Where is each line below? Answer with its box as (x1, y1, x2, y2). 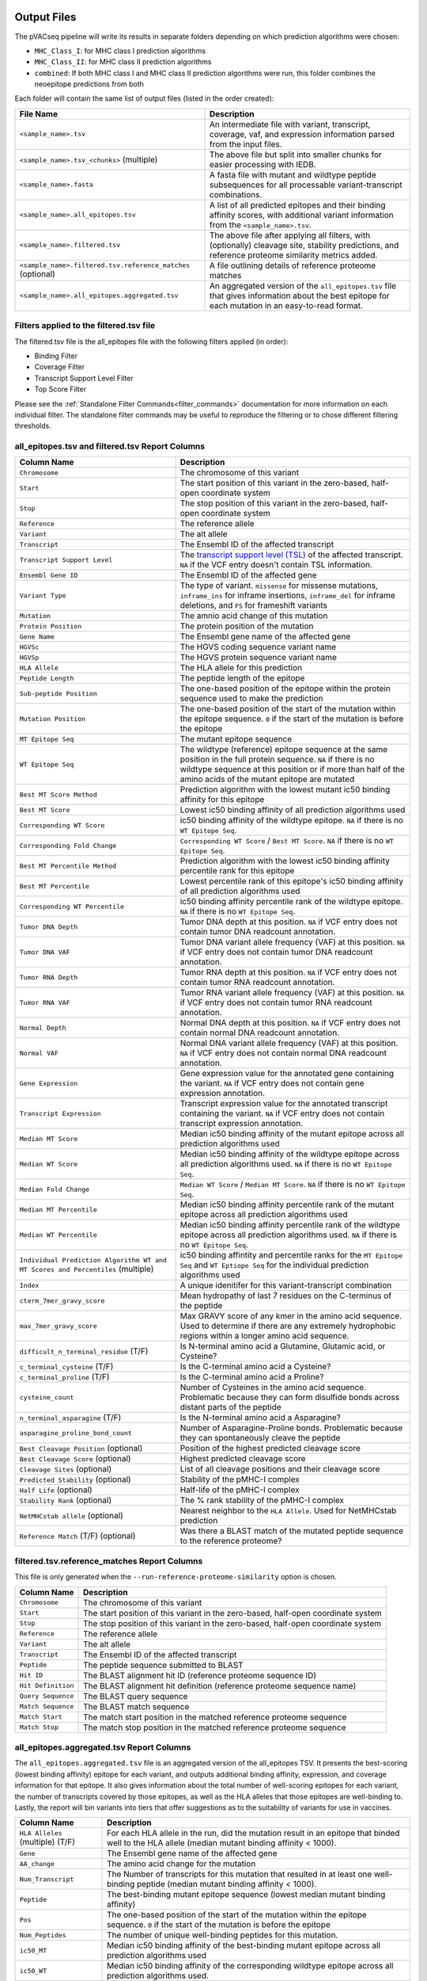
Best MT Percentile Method (19, 861, 117, 870)
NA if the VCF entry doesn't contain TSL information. (179, 559, 373, 571)
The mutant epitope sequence (179, 734, 293, 745)
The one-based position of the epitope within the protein (179, 683, 391, 694)
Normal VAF (19, 1048, 59, 1057)
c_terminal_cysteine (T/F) (19, 1361, 114, 1372)
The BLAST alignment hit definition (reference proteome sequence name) (83, 1680, 357, 1691)
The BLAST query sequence (83, 1690, 188, 1701)
